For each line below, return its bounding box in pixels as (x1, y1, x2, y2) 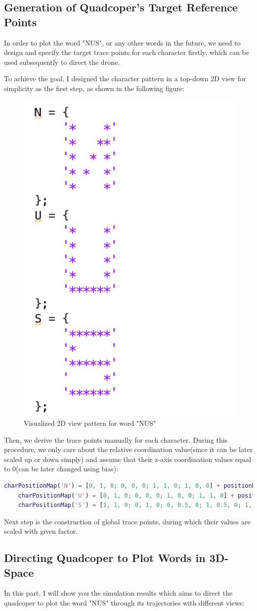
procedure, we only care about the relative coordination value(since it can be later (4, 444, 253, 455)
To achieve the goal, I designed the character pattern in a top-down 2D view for (4, 73, 246, 84)
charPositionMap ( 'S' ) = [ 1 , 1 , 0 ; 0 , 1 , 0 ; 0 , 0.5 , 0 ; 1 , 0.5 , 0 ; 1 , (18, 502, 252, 509)
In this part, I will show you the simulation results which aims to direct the (4, 588, 233, 598)
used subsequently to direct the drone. (4, 56, 120, 67)
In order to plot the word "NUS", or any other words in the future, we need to (4, 37, 241, 48)
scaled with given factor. (4, 526, 78, 536)
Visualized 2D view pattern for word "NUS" (24, 417, 156, 428)
